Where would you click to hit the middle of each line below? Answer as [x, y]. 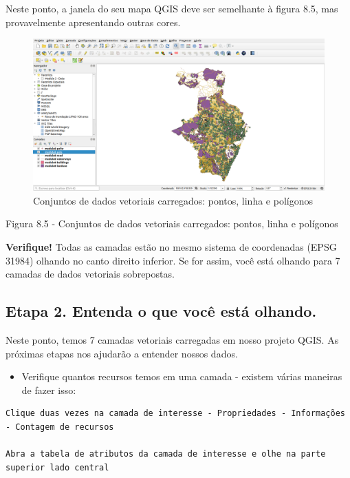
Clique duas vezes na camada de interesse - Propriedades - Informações [175, 414]
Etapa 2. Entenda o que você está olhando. [161, 311]
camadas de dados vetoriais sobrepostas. [90, 274]
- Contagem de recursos [60, 427]
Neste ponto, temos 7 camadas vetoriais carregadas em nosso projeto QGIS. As [172, 340]
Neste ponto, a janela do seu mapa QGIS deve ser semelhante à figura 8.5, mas [172, 8]
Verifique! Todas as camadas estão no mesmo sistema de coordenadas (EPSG [171, 247]
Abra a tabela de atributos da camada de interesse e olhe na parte [166, 454]
